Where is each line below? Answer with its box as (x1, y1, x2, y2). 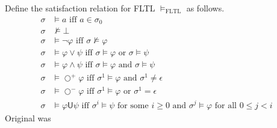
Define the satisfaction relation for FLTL (5, 2, 155, 14)
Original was (5, 111, 51, 124)
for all (214, 101, 237, 110)
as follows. (186, 2, 225, 14)
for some (117, 101, 149, 110)
